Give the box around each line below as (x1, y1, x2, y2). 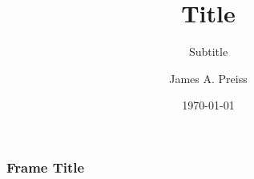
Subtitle (188, 43, 228, 60)
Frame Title (6, 157, 85, 177)
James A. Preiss (169, 70, 248, 86)
